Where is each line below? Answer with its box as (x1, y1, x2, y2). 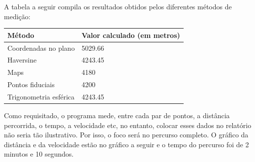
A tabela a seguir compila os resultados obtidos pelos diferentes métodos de (4, 1, 232, 11)
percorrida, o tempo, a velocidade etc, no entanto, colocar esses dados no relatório (4, 120, 252, 130)
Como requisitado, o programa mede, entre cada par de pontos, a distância (4, 110, 230, 120)
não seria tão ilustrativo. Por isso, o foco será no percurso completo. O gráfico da (4, 130, 249, 140)
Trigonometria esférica (7, 91, 75, 101)
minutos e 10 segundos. (4, 149, 74, 159)
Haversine (7, 55, 37, 65)
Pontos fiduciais (7, 79, 55, 90)
